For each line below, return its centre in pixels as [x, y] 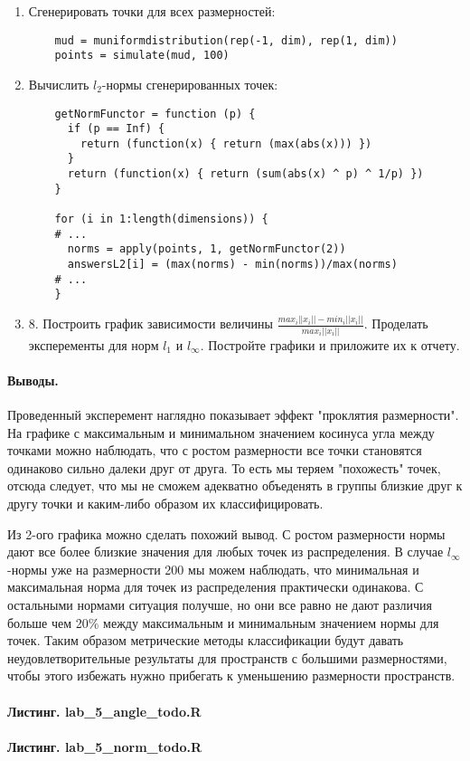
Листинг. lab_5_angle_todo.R [104, 711]
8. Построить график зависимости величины [150, 323]
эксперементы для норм [94, 344]
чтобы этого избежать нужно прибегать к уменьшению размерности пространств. [231, 675]
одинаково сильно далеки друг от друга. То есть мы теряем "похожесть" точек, [224, 467]
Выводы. [33, 380]
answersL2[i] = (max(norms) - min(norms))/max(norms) [232, 265]
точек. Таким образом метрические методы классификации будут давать [206, 640]
